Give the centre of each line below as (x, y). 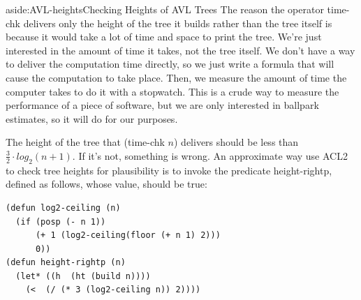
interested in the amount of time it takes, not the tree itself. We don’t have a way (180, 50)
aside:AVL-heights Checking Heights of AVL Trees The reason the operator (165, 9)
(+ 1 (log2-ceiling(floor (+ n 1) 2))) (128, 235)
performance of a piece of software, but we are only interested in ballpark (162, 105)
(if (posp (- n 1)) (61, 222)
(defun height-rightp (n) (66, 263)
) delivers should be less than (236, 142)
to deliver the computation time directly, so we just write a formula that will (170, 64)
